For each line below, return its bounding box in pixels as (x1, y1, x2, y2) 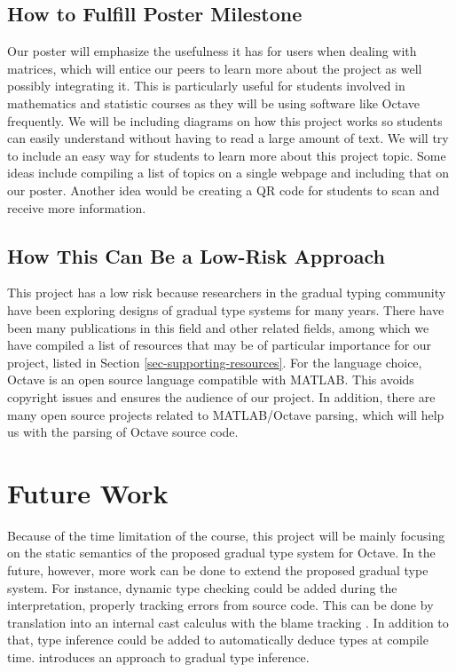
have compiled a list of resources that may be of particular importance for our (7, 336, 432, 354)
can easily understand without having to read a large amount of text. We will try (7, 129, 449, 147)
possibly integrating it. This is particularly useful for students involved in (7, 76, 405, 95)
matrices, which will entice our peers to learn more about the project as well (7, 59, 422, 77)
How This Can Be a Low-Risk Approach (7, 241, 385, 269)
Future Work (7, 474, 169, 510)
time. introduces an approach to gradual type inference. (7, 647, 310, 666)
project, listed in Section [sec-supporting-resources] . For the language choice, (7, 352, 422, 371)
